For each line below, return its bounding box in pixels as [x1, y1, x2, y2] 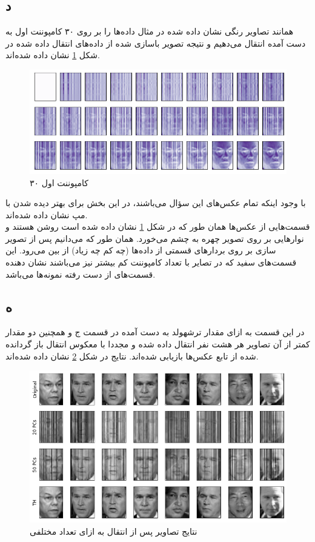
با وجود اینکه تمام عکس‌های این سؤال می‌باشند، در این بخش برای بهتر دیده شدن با [5, 196, 306, 209]
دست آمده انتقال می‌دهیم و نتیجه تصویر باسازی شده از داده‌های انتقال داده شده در [5, 36, 306, 49]
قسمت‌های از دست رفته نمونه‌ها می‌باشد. [5, 267, 156, 280]
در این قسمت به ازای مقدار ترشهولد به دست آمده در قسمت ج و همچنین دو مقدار [5, 326, 305, 338]
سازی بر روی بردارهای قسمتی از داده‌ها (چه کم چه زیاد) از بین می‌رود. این [5, 244, 276, 256]
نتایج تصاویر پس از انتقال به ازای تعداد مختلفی [30, 524, 197, 537]
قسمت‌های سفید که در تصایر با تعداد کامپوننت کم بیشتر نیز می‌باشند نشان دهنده [5, 256, 297, 269]
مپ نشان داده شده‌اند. [5, 208, 88, 221]
